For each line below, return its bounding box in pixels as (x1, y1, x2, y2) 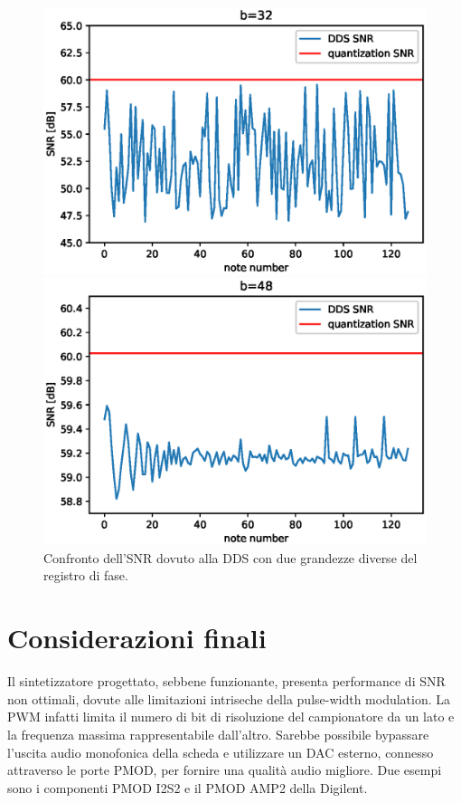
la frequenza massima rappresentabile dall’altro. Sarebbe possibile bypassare (7, 724, 429, 743)
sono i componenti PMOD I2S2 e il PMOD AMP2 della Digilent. (7, 778, 368, 797)
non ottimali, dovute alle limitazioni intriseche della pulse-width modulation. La (7, 689, 451, 708)
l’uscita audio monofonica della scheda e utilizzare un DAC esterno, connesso (7, 742, 434, 761)
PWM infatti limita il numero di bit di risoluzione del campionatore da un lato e (7, 707, 455, 726)
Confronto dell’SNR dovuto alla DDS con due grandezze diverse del (43, 548, 418, 567)
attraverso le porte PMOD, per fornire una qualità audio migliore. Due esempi (7, 760, 442, 779)
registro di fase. (43, 566, 128, 585)
